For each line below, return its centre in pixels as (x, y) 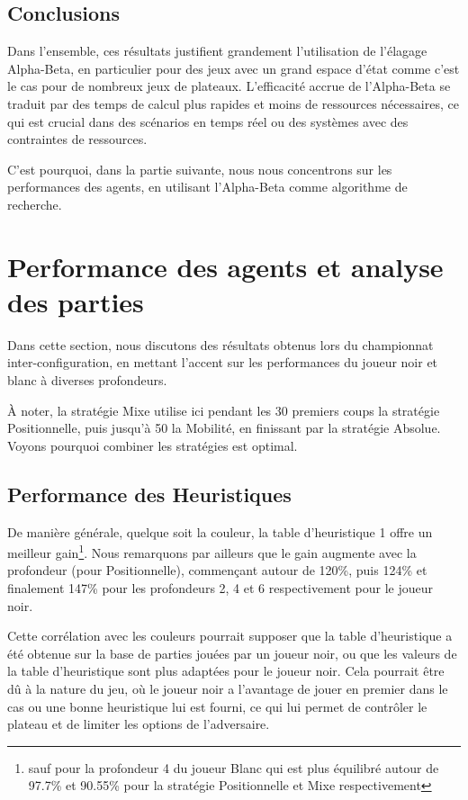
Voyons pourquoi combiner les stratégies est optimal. (153, 445)
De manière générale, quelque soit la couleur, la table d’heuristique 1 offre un (220, 531)
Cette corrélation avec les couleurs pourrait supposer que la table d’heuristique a (230, 636)
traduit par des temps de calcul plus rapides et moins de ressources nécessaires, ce (233, 103)
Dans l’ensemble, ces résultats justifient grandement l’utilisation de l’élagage (217, 51)
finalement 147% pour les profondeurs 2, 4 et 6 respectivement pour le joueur (220, 588)
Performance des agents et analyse (225, 266)
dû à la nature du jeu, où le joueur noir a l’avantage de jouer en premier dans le (228, 689)
